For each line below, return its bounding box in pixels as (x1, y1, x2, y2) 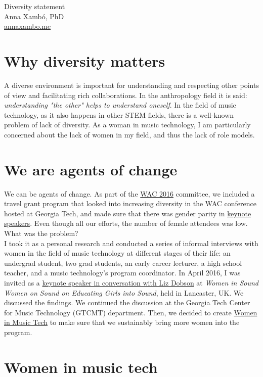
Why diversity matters (4, 50, 165, 71)
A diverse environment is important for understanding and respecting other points (4, 79, 259, 90)
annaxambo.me (4, 21, 51, 31)
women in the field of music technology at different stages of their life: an (4, 248, 231, 258)
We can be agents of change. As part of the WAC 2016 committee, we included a (4, 188, 255, 199)
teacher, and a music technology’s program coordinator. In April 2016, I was (4, 267, 241, 278)
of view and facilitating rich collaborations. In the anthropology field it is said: (4, 89, 247, 100)
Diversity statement (4, 1, 65, 11)
